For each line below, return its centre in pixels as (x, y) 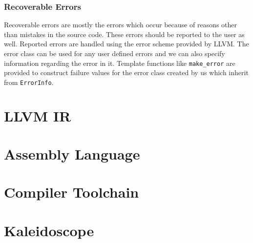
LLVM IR (38, 115)
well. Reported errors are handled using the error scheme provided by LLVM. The (126, 44)
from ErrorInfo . (29, 82)
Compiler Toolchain (72, 192)
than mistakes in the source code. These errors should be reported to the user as (124, 34)
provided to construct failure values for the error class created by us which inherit (126, 72)
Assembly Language (72, 154)
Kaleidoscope (49, 230)
